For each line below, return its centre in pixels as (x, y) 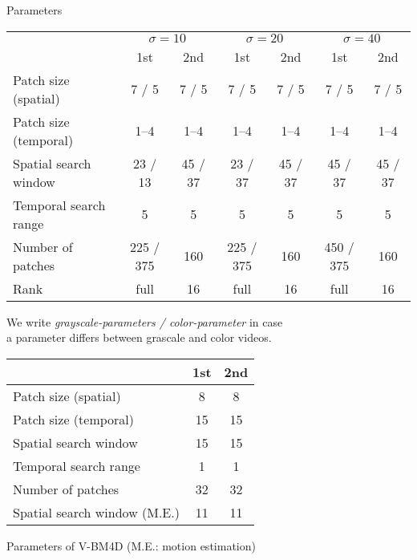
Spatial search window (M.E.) (96, 512)
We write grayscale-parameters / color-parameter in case (145, 321)
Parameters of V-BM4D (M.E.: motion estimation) (131, 545)
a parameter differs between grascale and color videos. (139, 337)
